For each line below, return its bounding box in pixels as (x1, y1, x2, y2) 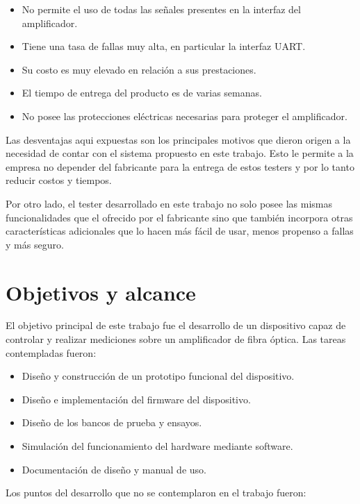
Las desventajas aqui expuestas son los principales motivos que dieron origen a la (6, 132, 351, 146)
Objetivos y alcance (6, 278, 196, 306)
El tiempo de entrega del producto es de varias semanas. (22, 85, 262, 100)
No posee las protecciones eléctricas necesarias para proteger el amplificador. (22, 108, 347, 123)
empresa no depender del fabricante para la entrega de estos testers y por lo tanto (6, 159, 354, 174)
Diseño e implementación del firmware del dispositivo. (22, 392, 251, 406)
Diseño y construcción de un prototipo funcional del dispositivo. (22, 369, 295, 383)
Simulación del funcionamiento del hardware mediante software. (22, 439, 293, 453)
